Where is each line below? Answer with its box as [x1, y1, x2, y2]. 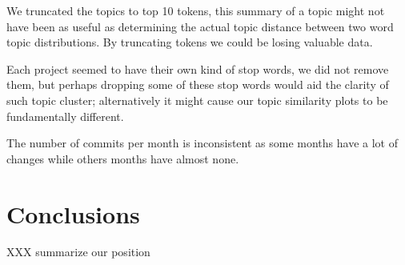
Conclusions [6, 197, 140, 230]
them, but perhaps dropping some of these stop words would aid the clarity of [6, 76, 389, 93]
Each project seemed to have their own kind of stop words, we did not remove [6, 60, 389, 77]
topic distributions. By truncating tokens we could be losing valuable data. [6, 34, 373, 50]
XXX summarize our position [6, 243, 150, 260]
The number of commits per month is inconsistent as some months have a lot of [6, 135, 398, 151]
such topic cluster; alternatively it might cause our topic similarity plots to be [6, 91, 388, 108]
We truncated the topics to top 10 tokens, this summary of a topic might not [6, 2, 385, 18]
